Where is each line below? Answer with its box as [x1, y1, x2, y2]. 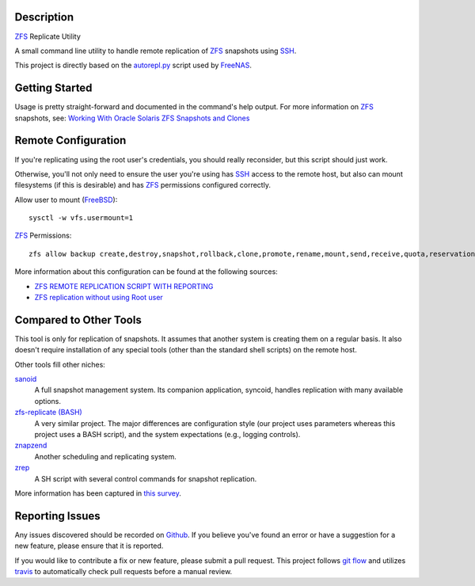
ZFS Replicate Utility [14, 32, 81, 41]
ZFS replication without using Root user [34, 293, 164, 303]
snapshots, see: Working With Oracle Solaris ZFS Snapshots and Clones [14, 113, 250, 123]
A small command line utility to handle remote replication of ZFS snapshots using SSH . [14, 46, 297, 55]
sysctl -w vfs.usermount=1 [28, 214, 134, 223]
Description [14, 10, 74, 24]
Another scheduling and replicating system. [34, 451, 177, 461]
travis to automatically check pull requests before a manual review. [14, 567, 233, 576]
